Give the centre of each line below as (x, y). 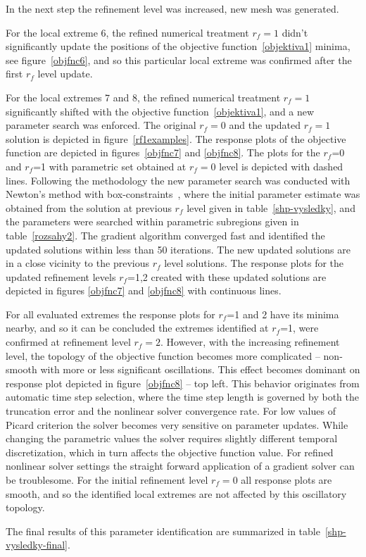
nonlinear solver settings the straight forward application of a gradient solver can (180, 466)
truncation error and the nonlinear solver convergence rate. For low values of (171, 411)
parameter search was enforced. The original (101, 125)
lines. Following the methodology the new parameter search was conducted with (178, 180)
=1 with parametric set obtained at (110, 166)
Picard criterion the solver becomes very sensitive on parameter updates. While (177, 424)
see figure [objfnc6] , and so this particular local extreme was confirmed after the (179, 60)
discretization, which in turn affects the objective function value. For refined (170, 452)
